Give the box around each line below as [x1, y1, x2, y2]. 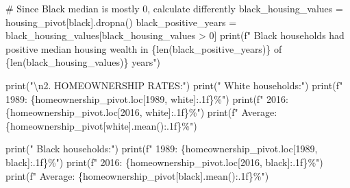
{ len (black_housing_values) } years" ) [5, 55, 161, 69]
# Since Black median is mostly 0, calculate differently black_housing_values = [5, 1, 343, 15]
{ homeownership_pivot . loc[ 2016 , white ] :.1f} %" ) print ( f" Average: [5, 105, 277, 119]
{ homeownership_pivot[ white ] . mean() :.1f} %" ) [5, 118, 197, 132]
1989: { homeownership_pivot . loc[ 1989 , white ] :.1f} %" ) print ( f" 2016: [5, 91, 288, 106]
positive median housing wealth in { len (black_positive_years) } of [5, 41, 282, 56]
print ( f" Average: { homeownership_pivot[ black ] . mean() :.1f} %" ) [5, 168, 269, 183]
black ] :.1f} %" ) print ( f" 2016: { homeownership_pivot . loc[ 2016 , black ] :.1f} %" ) [5, 154, 323, 169]
